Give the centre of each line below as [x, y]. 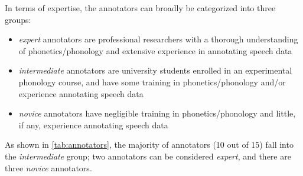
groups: [18, 19]
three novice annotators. [48, 167]
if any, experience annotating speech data [93, 124]
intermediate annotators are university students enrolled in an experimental [155, 70]
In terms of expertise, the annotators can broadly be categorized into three [140, 8]
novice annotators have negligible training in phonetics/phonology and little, [157, 113]
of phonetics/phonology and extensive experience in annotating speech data [155, 50]
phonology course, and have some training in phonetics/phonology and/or [152, 82]
